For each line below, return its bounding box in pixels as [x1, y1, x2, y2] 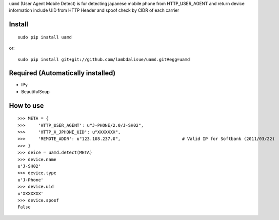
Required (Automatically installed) [9, 69, 116, 78]
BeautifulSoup [21, 88, 50, 95]
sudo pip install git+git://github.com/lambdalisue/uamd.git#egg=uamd [18, 57, 190, 62]
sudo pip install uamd [18, 34, 72, 40]
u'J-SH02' [18, 163, 41, 169]
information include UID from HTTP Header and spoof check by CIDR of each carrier [9, 7, 179, 13]
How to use [9, 101, 44, 110]
